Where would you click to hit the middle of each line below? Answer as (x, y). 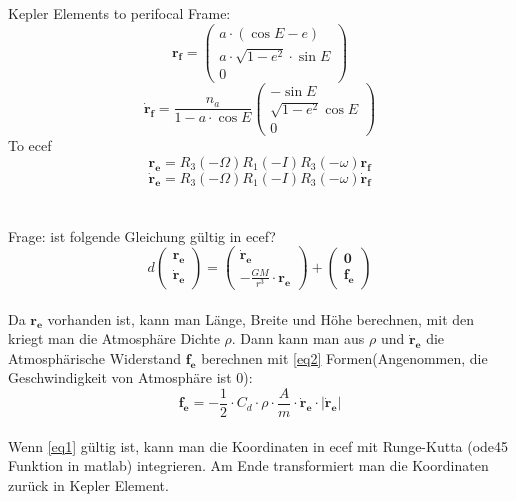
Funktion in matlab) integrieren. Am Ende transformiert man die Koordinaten (248, 465)
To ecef (30, 145)
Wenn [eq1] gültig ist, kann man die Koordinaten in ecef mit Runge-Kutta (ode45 (258, 445)
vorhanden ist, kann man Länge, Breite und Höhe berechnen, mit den (261, 318)
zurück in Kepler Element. (88, 484)
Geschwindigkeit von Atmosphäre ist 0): (130, 377)
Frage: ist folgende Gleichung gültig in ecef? (142, 235)
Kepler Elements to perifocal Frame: (119, 13)
